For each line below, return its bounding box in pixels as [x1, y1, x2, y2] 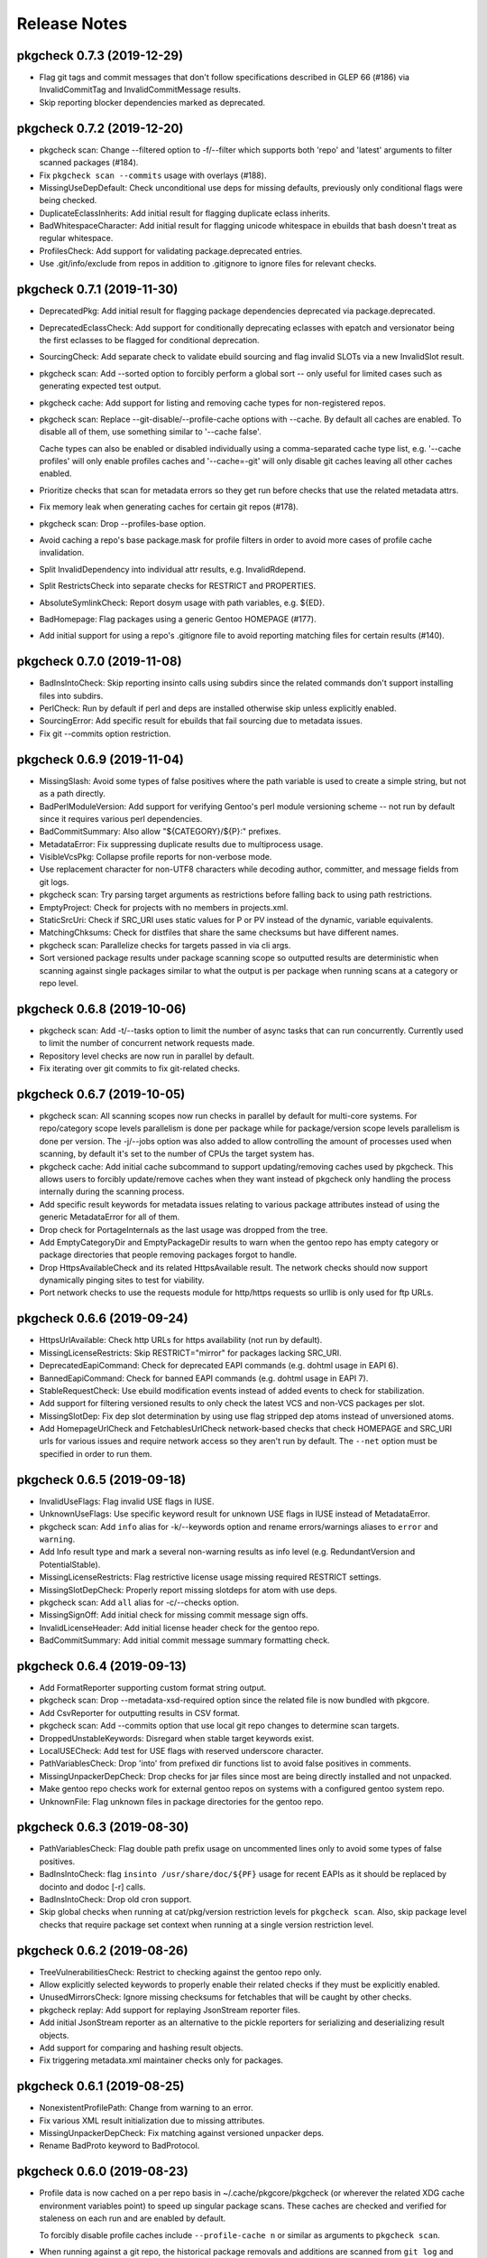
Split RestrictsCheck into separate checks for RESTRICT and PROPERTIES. [39, 581, 316, 592]
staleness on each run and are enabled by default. [39, 2213, 226, 2224]
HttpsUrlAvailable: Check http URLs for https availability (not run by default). [39, 1335, 323, 1346]
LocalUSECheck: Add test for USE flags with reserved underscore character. [39, 1745, 324, 1756]
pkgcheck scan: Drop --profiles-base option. [39, 518, 207, 528]
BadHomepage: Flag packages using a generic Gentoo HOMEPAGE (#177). [39, 613, 317, 624]
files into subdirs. [39, 690, 104, 701]
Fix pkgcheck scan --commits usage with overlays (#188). [39, 170, 267, 181]
